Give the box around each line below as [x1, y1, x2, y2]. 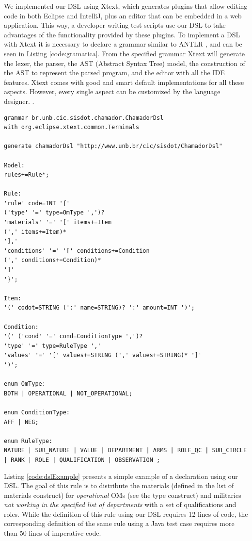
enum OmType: [4, 380, 46, 388]
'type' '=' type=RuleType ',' [4, 342, 101, 349]
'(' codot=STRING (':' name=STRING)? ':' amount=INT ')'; [4, 304, 195, 311]
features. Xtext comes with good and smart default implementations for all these [4, 77, 244, 87]
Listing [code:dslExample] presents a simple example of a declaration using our [4, 471, 238, 481]
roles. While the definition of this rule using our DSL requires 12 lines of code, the [4, 508, 248, 519]
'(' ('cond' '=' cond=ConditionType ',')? [4, 333, 143, 340]
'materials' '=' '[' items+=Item [4, 219, 111, 226]
